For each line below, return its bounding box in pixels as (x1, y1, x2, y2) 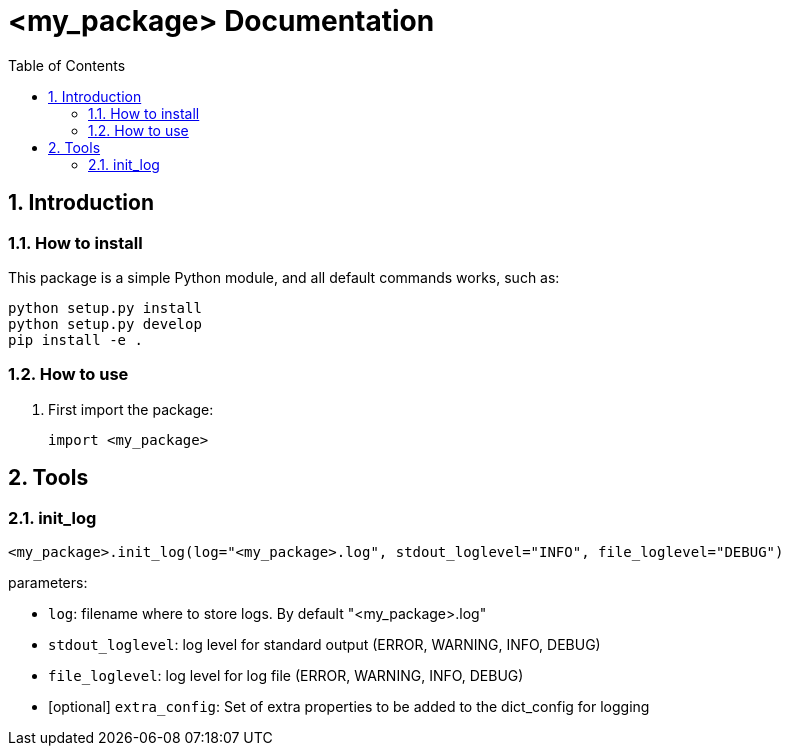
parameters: (8, 573, 88, 591)
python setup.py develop (8, 315, 202, 332)
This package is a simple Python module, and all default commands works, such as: (8, 268, 560, 286)
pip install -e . (8, 331, 143, 348)
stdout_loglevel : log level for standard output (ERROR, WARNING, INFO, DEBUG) (48, 635, 601, 653)
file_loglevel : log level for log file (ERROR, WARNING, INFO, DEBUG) (48, 666, 524, 684)
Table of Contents (8, 56, 126, 74)
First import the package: (48, 400, 214, 418)
